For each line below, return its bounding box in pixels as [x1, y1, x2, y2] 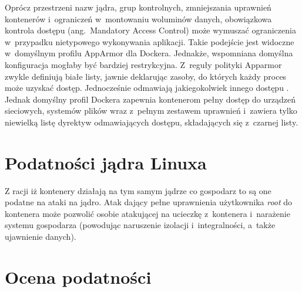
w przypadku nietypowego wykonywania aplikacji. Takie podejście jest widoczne [5, 35, 294, 47]
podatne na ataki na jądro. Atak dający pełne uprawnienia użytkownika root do [5, 196, 293, 208]
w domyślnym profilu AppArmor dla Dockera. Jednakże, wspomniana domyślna [5, 47, 293, 59]
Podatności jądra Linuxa [5, 150, 207, 174]
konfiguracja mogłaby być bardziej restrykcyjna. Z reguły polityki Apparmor [5, 58, 282, 70]
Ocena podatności [5, 264, 152, 288]
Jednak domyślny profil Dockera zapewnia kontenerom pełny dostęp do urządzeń [5, 93, 296, 105]
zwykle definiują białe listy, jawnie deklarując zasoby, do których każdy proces [5, 70, 287, 82]
